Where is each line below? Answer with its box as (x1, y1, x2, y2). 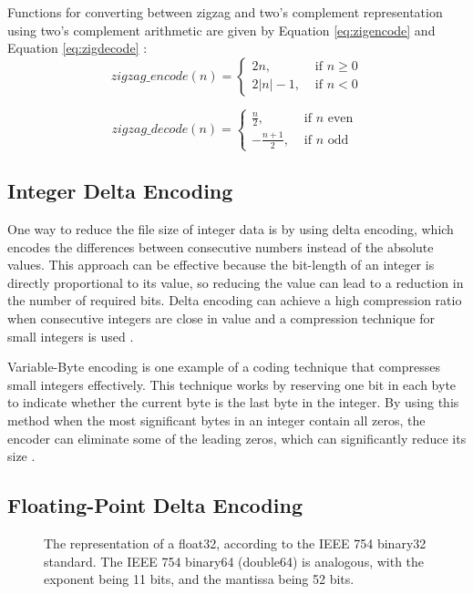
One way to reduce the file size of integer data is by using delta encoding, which (7, 220, 454, 239)
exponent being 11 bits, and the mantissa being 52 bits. (44, 569, 355, 589)
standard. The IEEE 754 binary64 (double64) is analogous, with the (44, 551, 425, 570)
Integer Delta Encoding (7, 177, 233, 205)
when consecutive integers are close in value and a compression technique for (7, 309, 436, 328)
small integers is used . (7, 326, 134, 345)
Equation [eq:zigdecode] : (7, 38, 148, 57)
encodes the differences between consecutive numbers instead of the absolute (7, 237, 434, 256)
